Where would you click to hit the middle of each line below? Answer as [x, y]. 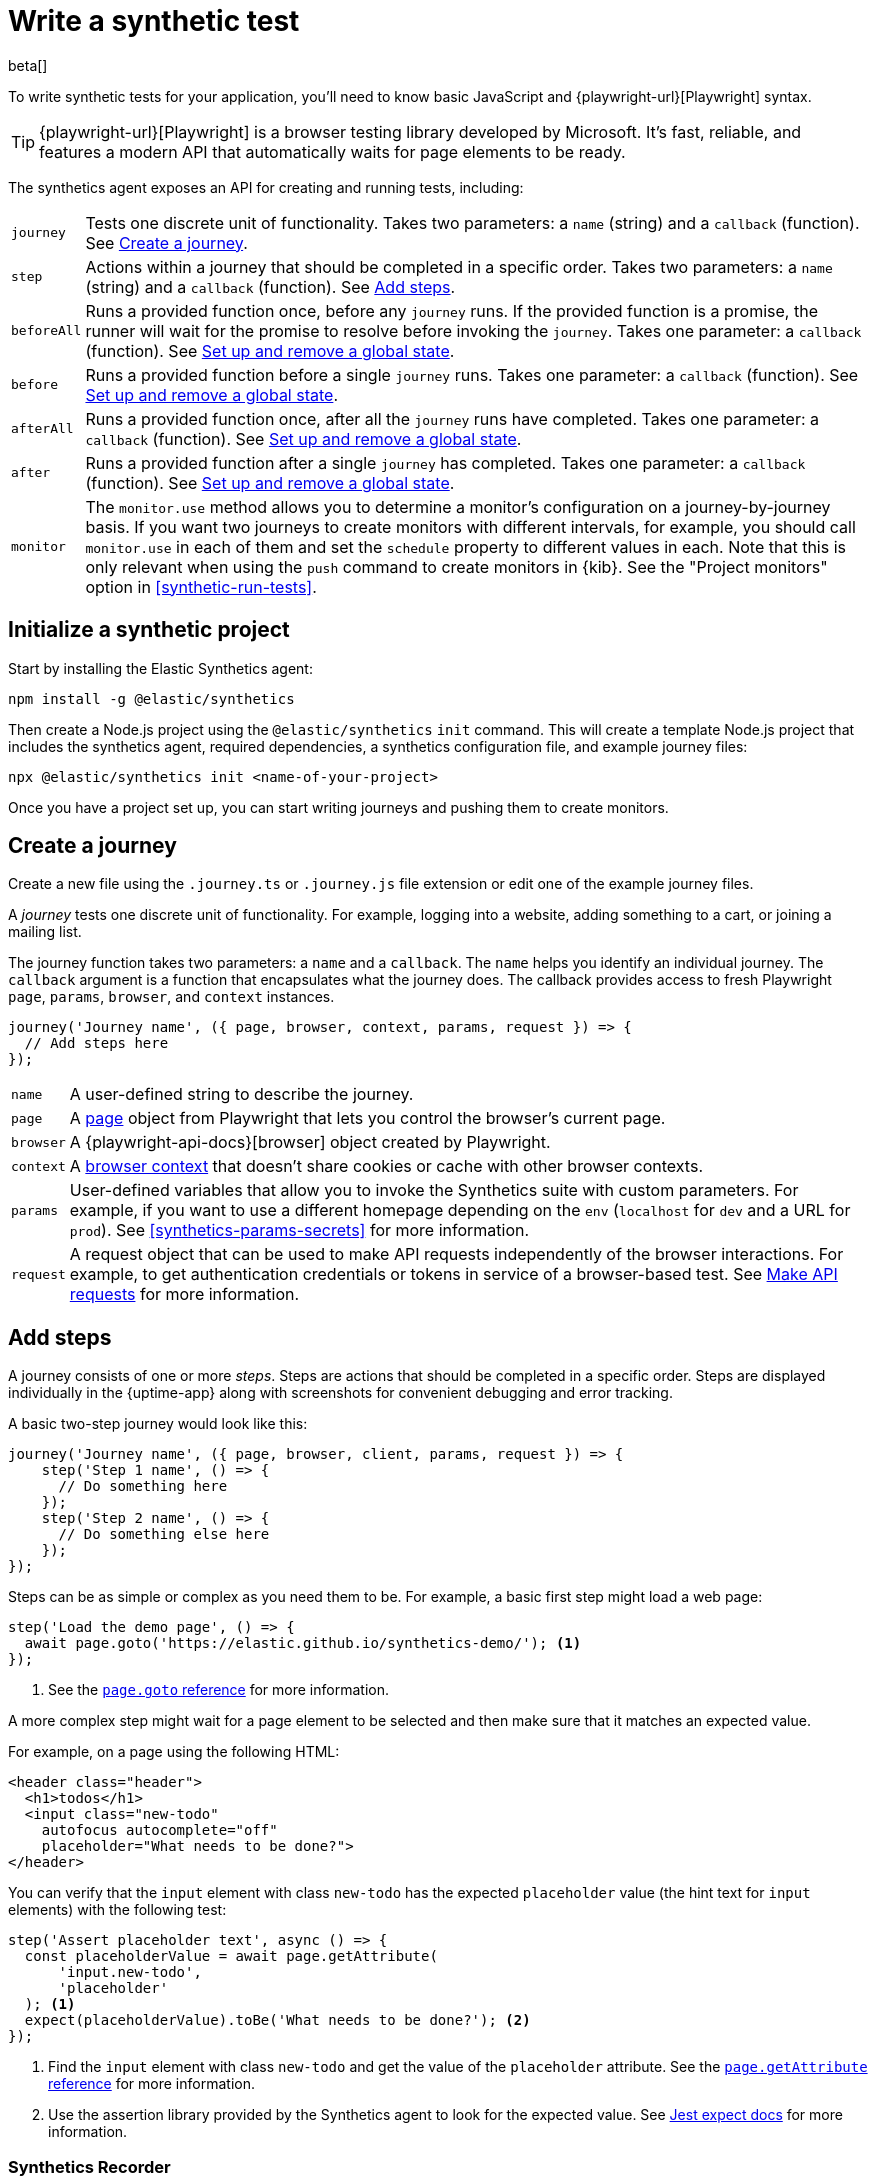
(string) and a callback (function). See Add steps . [270, 286]
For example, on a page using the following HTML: [174, 1752]
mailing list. [45, 932]
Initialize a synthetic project [149, 630]
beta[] [28, 65]
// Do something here [143, 1486]
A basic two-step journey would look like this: [158, 1424]
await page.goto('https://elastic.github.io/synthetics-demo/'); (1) [303, 1643]
